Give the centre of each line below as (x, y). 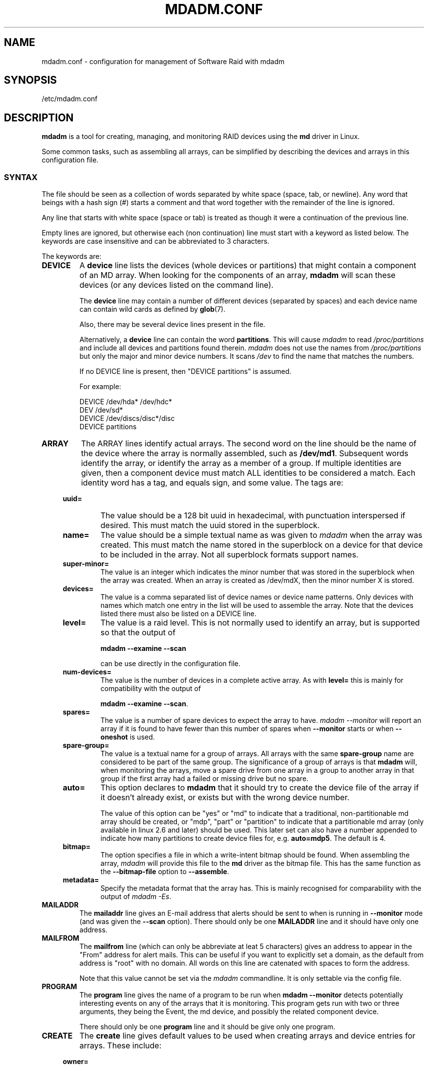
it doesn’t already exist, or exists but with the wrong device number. (225, 798)
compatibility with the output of (151, 689)
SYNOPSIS (31, 80)
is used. (142, 737)
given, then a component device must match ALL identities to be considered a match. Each (248, 473)
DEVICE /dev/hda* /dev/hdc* (126, 402)
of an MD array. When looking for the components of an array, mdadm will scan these (237, 275)
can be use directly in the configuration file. (170, 664)
